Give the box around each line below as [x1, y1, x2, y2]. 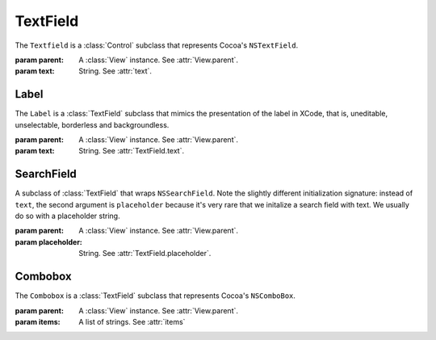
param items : [15, 317, 61, 326]
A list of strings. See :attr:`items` [78, 317, 186, 326]
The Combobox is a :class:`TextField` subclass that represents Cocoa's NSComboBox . [15, 291, 296, 300]
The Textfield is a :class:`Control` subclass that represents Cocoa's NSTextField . [15, 40, 299, 50]
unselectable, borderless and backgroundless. [15, 120, 170, 129]
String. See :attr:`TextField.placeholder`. [78, 249, 212, 258]
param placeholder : [15, 237, 82, 246]
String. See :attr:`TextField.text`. [78, 146, 185, 156]
